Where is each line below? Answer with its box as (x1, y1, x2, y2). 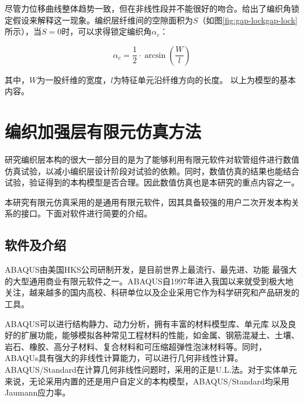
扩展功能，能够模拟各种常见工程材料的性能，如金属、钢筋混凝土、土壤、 (20, 329, 299, 341)
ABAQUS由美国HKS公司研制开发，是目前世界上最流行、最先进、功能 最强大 (5, 263, 297, 276)
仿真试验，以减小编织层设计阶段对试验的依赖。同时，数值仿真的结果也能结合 (5, 164, 299, 177)
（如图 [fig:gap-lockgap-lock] (198, 13, 298, 26)
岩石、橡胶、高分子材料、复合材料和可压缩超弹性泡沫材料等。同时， (5, 340, 267, 352)
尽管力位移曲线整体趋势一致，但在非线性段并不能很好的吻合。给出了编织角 (5, 2, 291, 14)
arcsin (144, 51, 166, 60)
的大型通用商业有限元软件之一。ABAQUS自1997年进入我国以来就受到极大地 (5, 274, 293, 287)
